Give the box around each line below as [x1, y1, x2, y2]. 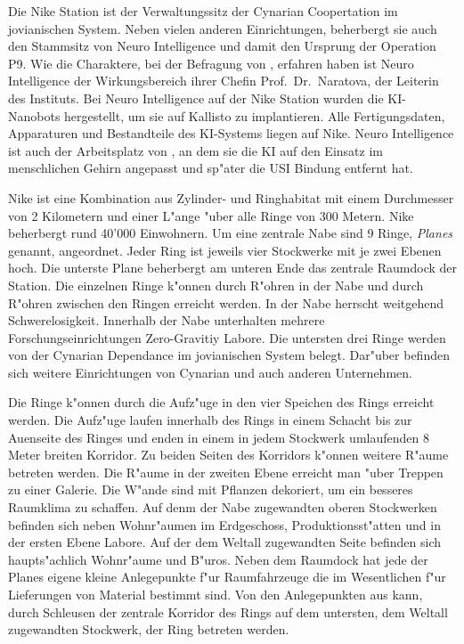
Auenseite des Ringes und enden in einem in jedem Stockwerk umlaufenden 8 [8, 428, 429, 446]
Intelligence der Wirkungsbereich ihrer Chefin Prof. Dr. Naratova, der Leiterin [8, 71, 439, 90]
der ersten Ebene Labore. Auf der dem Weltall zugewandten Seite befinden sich [8, 533, 442, 551]
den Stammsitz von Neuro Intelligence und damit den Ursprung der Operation [8, 37, 436, 55]
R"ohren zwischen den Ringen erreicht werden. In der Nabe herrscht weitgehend [8, 293, 444, 312]
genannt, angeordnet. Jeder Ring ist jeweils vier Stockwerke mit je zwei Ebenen [8, 240, 442, 259]
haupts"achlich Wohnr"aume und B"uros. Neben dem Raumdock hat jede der [8, 550, 428, 568]
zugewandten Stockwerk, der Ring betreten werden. [8, 620, 289, 639]
